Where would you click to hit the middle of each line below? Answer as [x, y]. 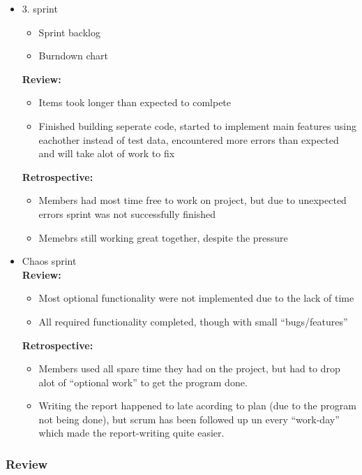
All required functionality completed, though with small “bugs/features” [193, 321]
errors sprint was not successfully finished [127, 213]
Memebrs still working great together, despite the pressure [163, 237]
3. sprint [40, 8]
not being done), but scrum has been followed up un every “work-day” [189, 419]
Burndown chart [74, 56]
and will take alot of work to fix [107, 153]
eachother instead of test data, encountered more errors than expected [189, 139]
